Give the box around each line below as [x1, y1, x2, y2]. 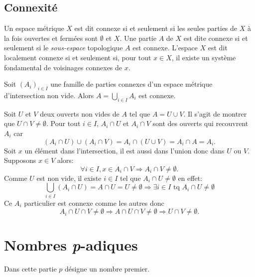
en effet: [178, 172, 202, 183]
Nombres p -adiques [4, 235, 138, 256]
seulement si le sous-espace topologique [4, 42, 123, 53]
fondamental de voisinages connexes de [4, 62, 123, 72]
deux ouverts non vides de [40, 108, 120, 119]
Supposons [4, 155, 36, 165]
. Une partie [120, 32, 156, 43]
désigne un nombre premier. [65, 264, 150, 274]
